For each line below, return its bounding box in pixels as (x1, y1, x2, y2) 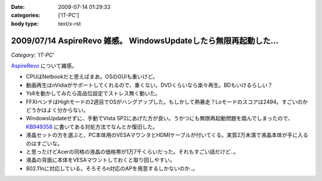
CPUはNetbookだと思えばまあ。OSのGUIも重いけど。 (26, 73, 158, 80)
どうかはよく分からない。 (26, 107, 89, 114)
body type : (11, 20, 39, 27)
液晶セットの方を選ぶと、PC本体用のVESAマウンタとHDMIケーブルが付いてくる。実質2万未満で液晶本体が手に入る (26, 132, 308, 139)
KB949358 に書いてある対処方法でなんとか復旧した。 (26, 123, 158, 130)
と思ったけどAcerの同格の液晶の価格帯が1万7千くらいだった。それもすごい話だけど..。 (26, 148, 239, 155)
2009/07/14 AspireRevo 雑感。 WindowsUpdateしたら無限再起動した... (11, 36, 279, 46)
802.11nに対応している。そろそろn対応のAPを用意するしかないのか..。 (26, 164, 199, 172)
